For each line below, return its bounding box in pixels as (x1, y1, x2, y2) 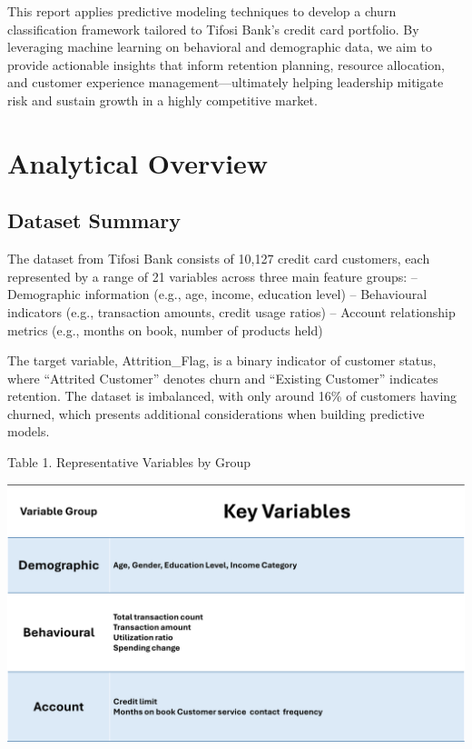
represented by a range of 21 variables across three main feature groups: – (7, 266, 418, 285)
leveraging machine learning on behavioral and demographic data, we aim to (7, 37, 433, 56)
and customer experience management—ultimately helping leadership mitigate (7, 73, 444, 92)
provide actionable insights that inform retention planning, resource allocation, (7, 55, 445, 74)
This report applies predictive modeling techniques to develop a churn (7, 2, 397, 20)
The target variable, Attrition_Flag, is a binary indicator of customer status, (7, 351, 437, 370)
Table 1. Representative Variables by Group (7, 453, 251, 472)
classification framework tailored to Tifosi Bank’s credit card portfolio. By (7, 19, 419, 38)
